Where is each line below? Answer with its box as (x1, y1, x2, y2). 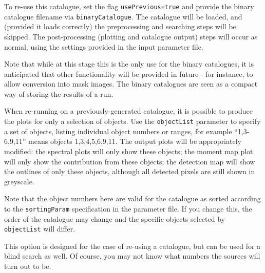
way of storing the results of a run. (4, 88, 113, 99)
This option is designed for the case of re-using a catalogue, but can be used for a (4, 240, 261, 251)
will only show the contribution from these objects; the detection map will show (4, 156, 255, 166)
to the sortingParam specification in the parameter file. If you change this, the (4, 203, 252, 214)
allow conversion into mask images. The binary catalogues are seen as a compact (4, 78, 258, 89)
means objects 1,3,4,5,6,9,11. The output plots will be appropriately (28, 136, 241, 146)
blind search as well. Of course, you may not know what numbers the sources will (4, 250, 260, 261)
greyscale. (4, 176, 34, 186)
